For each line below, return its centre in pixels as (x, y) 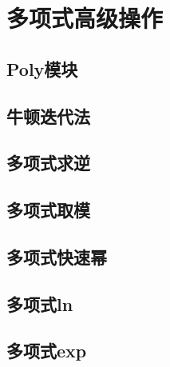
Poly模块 (42, 68)
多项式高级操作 (85, 18)
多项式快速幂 (57, 256)
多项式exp (47, 351)
